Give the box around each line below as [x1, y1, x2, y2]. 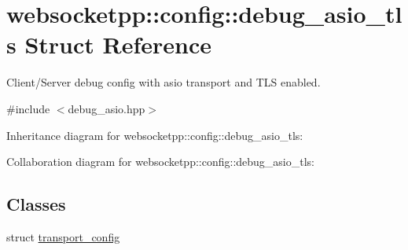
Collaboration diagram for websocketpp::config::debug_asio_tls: [6, 153, 315, 170]
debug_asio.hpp [68, 100, 145, 116]
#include [6, 100, 50, 116]
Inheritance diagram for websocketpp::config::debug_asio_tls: [6, 127, 303, 143]
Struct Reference [24, 28, 212, 61]
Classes [6, 192, 66, 216]
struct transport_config [6, 228, 120, 244]
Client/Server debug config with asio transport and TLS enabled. [6, 74, 321, 90]
